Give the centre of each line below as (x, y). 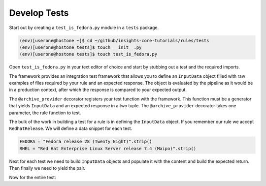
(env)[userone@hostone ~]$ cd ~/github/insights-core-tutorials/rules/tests (114, 40)
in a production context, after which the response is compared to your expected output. (98, 90)
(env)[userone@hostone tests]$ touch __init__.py (81, 47)
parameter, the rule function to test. (45, 113)
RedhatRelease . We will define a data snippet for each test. (71, 128)
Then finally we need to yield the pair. (47, 168)
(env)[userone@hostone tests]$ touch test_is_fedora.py (88, 54)
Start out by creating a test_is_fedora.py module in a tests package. (84, 28)
